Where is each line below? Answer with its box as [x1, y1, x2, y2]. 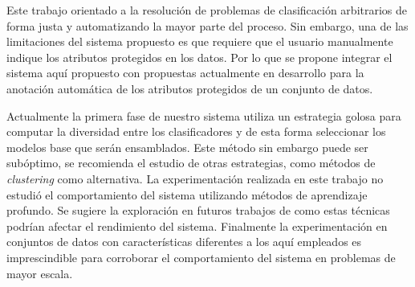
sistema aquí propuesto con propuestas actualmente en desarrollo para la [6, 64, 364, 81]
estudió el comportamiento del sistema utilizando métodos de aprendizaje [6, 186, 368, 203]
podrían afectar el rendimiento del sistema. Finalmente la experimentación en [6, 217, 388, 234]
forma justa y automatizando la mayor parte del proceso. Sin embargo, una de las [6, 17, 409, 34]
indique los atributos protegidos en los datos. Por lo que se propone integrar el [6, 48, 393, 65]
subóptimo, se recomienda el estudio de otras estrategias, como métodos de [6, 154, 376, 171]
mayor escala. [6, 264, 73, 281]
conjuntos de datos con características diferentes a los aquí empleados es [6, 233, 362, 250]
